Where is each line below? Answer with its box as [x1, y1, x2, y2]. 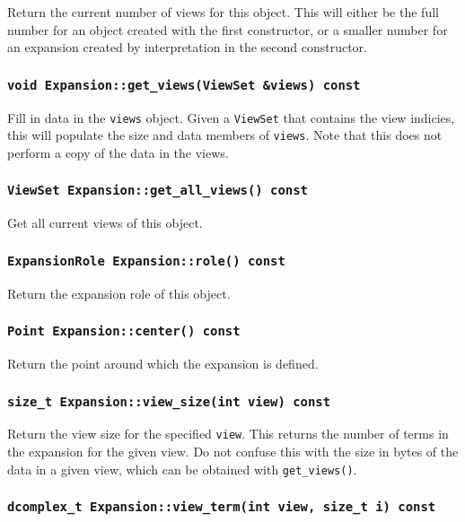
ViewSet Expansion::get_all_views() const [7, 183, 308, 198]
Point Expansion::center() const [7, 324, 241, 339]
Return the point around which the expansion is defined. [7, 354, 319, 372]
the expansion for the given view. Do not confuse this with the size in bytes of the [7, 442, 459, 461]
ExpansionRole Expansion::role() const [7, 253, 285, 268]
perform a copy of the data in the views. [7, 143, 229, 161]
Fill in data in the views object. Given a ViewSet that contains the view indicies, [7, 108, 455, 126]
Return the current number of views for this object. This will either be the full [7, 3, 439, 21]
